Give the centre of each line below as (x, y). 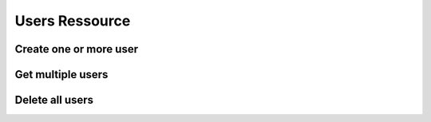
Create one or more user (77, 49)
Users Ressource (73, 21)
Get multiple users (61, 75)
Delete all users (54, 100)
